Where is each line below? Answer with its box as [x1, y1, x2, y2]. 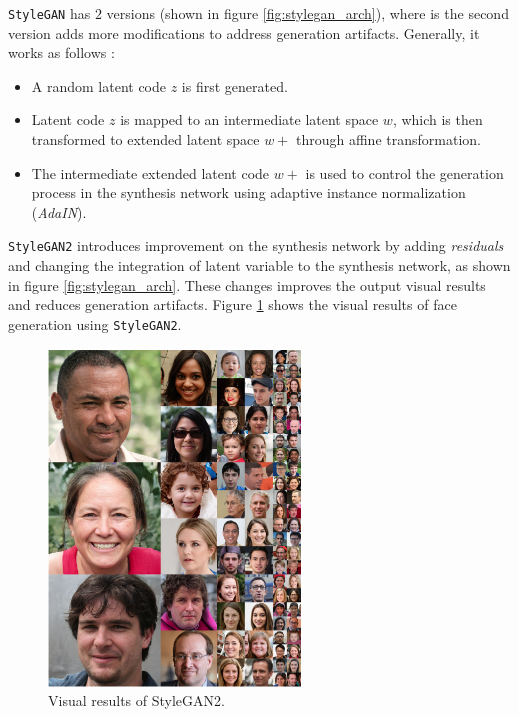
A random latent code [31, 75, 167, 96]
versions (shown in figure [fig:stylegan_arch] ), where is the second [106, 3, 509, 23]
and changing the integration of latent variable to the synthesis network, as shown [8, 255, 511, 276]
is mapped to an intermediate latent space [120, 109, 379, 130]
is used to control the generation [305, 162, 504, 183]
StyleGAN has [8, 3, 91, 23]
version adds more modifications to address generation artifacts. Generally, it [8, 22, 480, 43]
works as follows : [8, 42, 115, 63]
